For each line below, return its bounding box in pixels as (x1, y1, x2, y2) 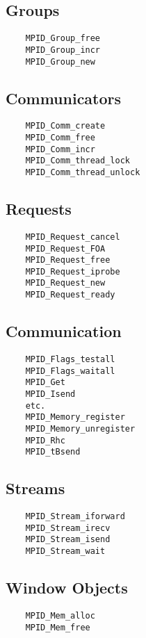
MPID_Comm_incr (25, 144, 95, 154)
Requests (6, 198, 72, 220)
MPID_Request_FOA (25, 243, 106, 254)
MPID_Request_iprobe (25, 266, 120, 277)
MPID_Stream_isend (25, 534, 111, 545)
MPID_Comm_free (25, 133, 95, 143)
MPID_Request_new (25, 278, 106, 288)
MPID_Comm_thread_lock (25, 156, 130, 166)
